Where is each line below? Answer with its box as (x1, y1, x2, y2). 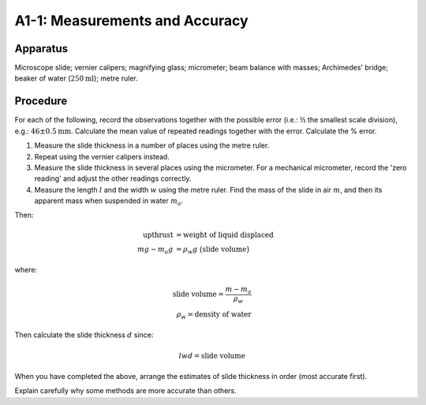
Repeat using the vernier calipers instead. (34, 152, 170, 161)
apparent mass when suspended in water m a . (34, 196, 184, 207)
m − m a (225, 285, 252, 296)
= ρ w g (176, 245, 198, 256)
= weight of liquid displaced (176, 230, 274, 239)
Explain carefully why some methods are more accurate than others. (14, 386, 237, 396)
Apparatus (14, 42, 69, 55)
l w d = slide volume (178, 351, 246, 360)
